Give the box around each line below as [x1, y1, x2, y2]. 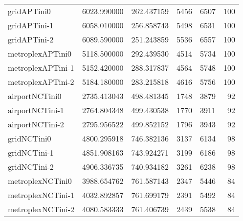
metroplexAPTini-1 [8, 62, 74, 73]
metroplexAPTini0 [8, 48, 72, 59]
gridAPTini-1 [8, 20, 54, 31]
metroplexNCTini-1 [8, 189, 75, 201]
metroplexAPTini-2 [8, 76, 74, 87]
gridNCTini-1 [8, 147, 54, 158]
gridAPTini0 [8, 5, 51, 17]
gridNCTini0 [8, 133, 51, 144]
